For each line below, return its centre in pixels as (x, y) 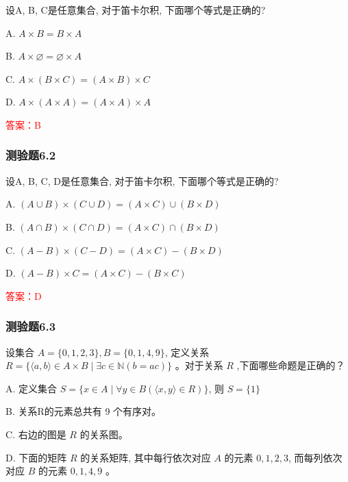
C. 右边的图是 (36, 434)
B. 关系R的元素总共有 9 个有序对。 (84, 411)
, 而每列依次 (315, 457)
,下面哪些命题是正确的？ (291, 365)
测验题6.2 (31, 155)
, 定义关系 (187, 352)
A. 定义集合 (32, 388)
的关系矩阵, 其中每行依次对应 (146, 457)
